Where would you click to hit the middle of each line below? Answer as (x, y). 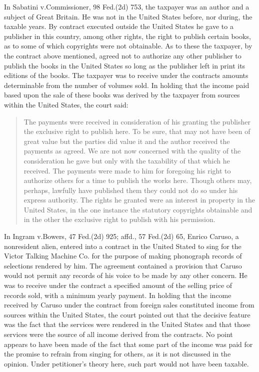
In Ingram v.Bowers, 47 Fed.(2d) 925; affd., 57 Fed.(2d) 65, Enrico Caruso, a (121, 236)
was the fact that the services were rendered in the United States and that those (127, 324)
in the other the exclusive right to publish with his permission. (119, 219)
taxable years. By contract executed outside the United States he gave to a (119, 26)
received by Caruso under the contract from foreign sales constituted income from (129, 305)
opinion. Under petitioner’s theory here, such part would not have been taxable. (126, 363)
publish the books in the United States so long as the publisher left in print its (125, 65)
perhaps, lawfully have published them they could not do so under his (131, 190)
